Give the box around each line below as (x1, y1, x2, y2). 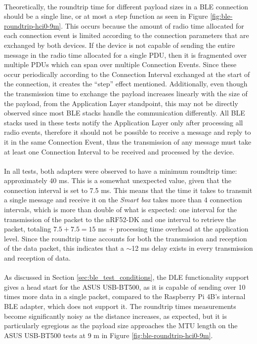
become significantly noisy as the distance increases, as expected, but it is (4, 310, 227, 321)
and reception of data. (4, 253, 71, 263)
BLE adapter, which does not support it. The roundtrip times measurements (4, 301, 236, 311)
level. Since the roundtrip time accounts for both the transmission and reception (4, 233, 247, 243)
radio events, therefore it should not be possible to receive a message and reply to (4, 127, 251, 137)
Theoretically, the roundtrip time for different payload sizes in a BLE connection (4, 1, 249, 11)
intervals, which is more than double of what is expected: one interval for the (4, 204, 237, 215)
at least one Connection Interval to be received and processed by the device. (4, 146, 235, 156)
